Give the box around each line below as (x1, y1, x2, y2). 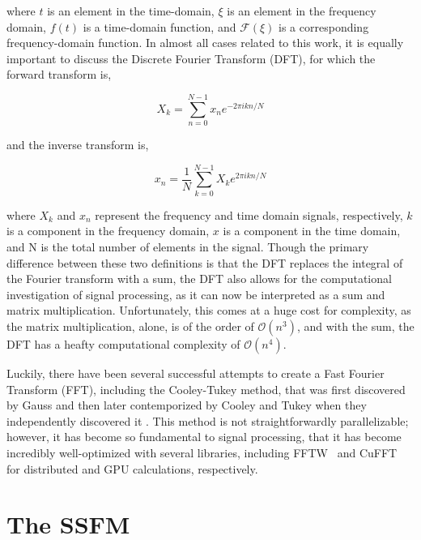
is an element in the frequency (227, 2, 376, 19)
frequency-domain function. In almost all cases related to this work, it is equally (6, 34, 404, 51)
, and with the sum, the (296, 317, 415, 334)
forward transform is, (6, 66, 112, 83)
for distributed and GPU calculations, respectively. (6, 460, 258, 477)
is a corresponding (279, 18, 369, 35)
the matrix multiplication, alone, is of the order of (6, 317, 254, 334)
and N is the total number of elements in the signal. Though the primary (6, 238, 369, 255)
